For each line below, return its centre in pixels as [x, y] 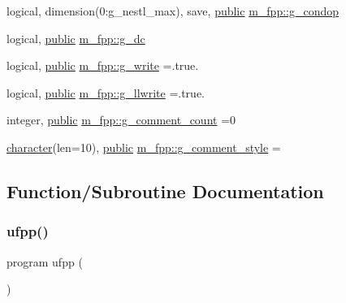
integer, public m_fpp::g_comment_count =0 [121, 120]
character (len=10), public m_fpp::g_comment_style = [144, 147]
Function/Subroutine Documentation [165, 190]
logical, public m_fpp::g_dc [76, 38]
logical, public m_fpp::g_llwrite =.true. [106, 92]
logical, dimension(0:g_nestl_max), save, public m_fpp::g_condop [173, 11]
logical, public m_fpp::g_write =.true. [103, 65]
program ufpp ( [45, 261]
